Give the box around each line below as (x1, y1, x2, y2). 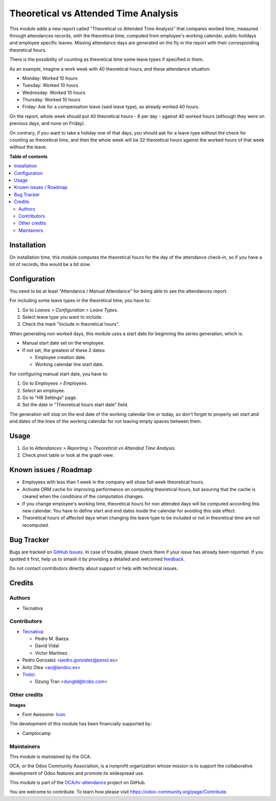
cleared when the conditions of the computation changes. (22, 494, 144, 500)
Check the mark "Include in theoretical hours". (22, 321, 120, 327)
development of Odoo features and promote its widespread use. (9, 770, 145, 776)
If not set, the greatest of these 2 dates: (22, 347, 106, 353)
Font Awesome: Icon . (22, 711, 66, 717)
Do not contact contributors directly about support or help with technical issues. (9, 565, 178, 571)
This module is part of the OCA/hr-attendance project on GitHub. (9, 780, 146, 786)
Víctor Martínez (35, 650, 68, 656)
